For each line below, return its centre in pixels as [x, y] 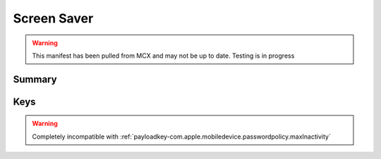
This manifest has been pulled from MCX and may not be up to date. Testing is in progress [163, 56]
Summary [35, 79]
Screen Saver [53, 18]
